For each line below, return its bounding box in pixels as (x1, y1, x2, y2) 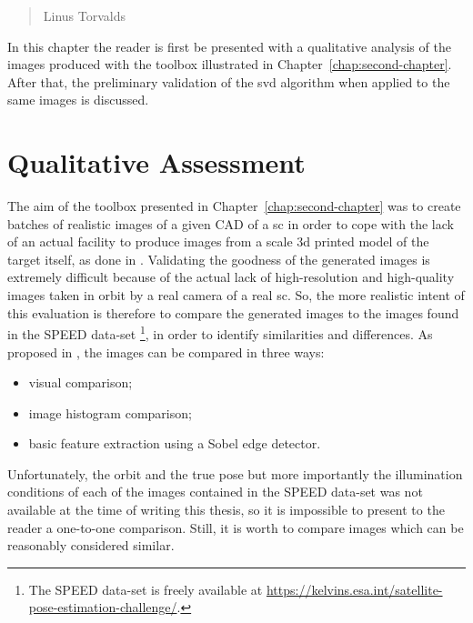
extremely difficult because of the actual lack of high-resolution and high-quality (7, 267, 455, 286)
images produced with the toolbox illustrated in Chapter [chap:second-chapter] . (7, 55, 452, 74)
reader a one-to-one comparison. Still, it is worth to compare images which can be (7, 517, 464, 537)
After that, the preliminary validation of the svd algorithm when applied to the (7, 72, 450, 91)
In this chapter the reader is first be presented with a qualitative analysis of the (7, 36, 451, 55)
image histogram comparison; (28, 403, 192, 422)
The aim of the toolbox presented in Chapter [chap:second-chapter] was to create (7, 196, 461, 216)
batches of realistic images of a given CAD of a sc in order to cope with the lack (7, 214, 454, 233)
